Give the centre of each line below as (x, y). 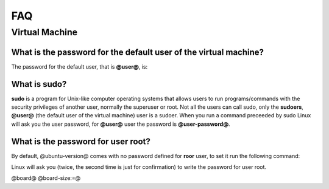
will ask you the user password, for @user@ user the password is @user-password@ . (121, 124)
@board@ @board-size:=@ (46, 178)
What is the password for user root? (81, 141)
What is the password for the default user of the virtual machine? (138, 52)
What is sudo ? (39, 84)
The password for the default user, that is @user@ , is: (80, 66)
